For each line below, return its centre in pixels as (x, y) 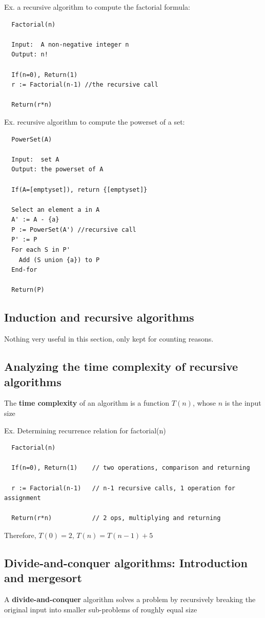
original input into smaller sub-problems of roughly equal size (101, 609)
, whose (204, 403)
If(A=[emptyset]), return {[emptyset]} (79, 190)
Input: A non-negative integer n (70, 44)
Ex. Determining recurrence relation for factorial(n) (85, 430)
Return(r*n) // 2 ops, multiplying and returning (116, 518)
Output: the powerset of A (57, 170)
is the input (243, 403)
